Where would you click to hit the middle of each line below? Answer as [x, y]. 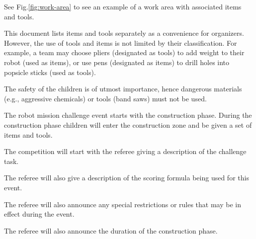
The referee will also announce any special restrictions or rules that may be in [123, 204]
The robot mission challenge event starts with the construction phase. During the [128, 115]
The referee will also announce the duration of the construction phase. [111, 230]
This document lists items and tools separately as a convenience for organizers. [124, 33]
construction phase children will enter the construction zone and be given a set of [128, 124]
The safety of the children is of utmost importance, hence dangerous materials [123, 89]
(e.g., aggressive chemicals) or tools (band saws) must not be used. [105, 98]
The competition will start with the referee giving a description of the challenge [125, 151]
